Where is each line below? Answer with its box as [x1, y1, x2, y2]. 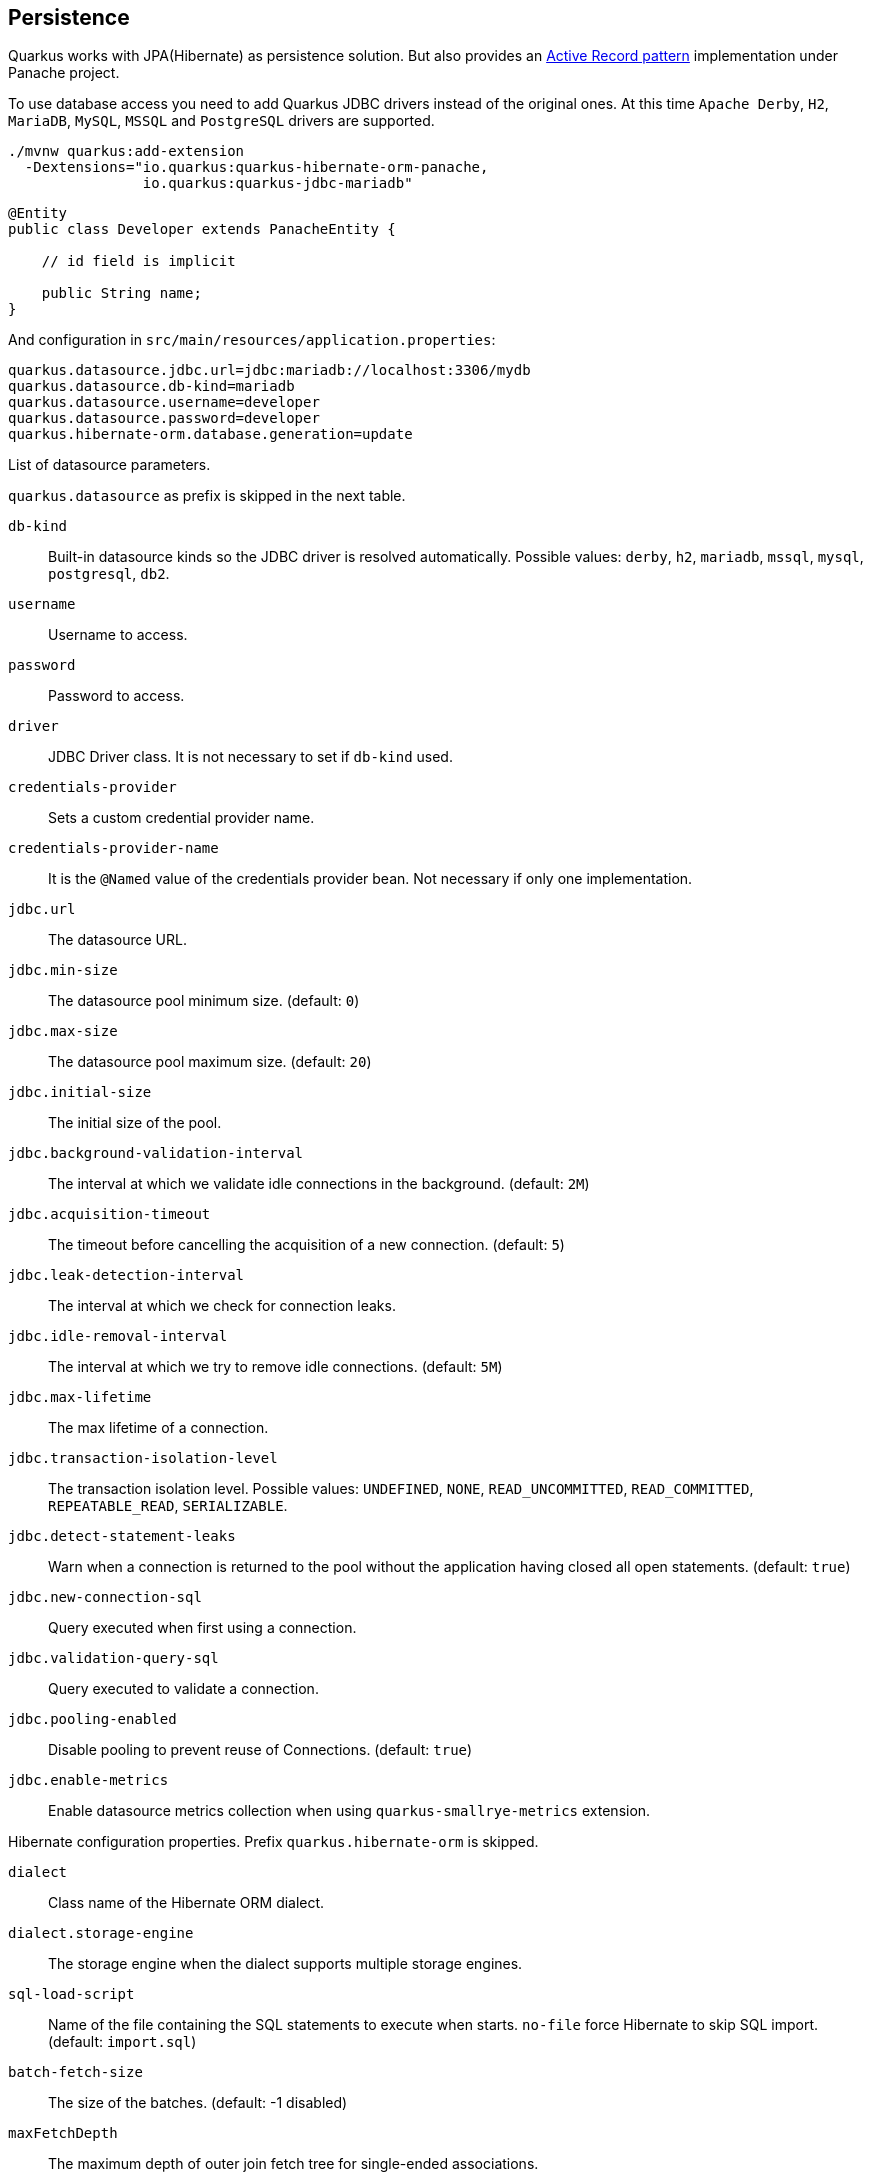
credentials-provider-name [8, 840, 219, 857]
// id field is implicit [41, 253, 236, 270]
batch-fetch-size [8, 2064, 143, 2081]
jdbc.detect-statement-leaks [8, 1528, 236, 1545]
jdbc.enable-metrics [8, 1772, 169, 1789]
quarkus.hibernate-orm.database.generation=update [8, 426, 413, 443]
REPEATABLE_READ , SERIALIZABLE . [48, 1497, 288, 1515]
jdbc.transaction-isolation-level [8, 1450, 278, 1467]
